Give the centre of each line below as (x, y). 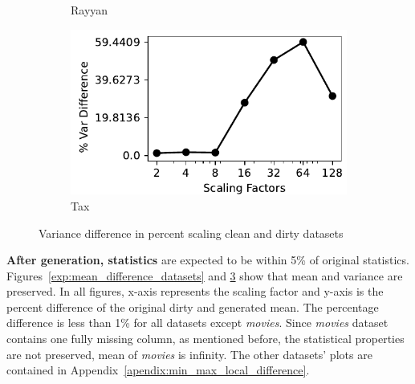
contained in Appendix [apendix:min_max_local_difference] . (158, 370)
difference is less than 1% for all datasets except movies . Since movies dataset (197, 323)
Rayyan (90, 10)
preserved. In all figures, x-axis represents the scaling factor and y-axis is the (195, 291)
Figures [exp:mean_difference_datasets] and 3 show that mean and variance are (205, 275)
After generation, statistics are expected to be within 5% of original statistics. (208, 260)
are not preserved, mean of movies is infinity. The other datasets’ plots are (189, 354)
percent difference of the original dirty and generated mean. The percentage (193, 306)
